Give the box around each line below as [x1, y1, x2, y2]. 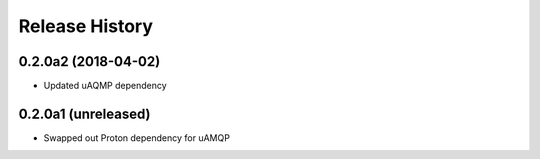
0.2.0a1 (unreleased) [18, 105, 151, 122]
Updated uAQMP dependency [43, 80, 167, 92]
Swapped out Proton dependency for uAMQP [43, 131, 230, 144]
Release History [18, 15, 154, 37]
